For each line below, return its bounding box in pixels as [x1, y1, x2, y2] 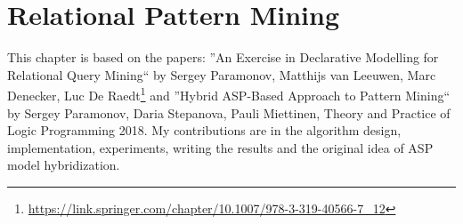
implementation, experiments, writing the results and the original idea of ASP [7, 138, 434, 156]
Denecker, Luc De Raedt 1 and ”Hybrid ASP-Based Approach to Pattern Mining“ [7, 84, 451, 104]
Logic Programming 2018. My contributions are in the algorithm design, [7, 121, 402, 140]
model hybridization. [7, 156, 120, 174]
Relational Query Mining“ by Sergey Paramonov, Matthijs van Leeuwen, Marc [7, 65, 436, 84]
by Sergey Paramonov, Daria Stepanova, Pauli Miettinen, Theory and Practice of [7, 103, 451, 122]
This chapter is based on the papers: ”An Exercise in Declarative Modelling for [7, 48, 439, 67]
